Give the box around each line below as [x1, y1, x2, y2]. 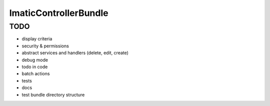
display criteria [21, 36, 52, 42]
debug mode [21, 57, 48, 63]
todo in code [21, 64, 48, 70]
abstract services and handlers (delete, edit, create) [21, 50, 128, 56]
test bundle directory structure [21, 92, 85, 98]
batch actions [21, 71, 50, 77]
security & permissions [21, 43, 69, 49]
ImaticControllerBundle [9, 7, 108, 18]
